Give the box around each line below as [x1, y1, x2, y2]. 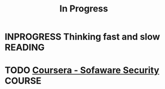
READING [5, 42, 45, 53]
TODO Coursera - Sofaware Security [5, 64, 159, 76]
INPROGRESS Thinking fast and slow [5, 31, 160, 42]
